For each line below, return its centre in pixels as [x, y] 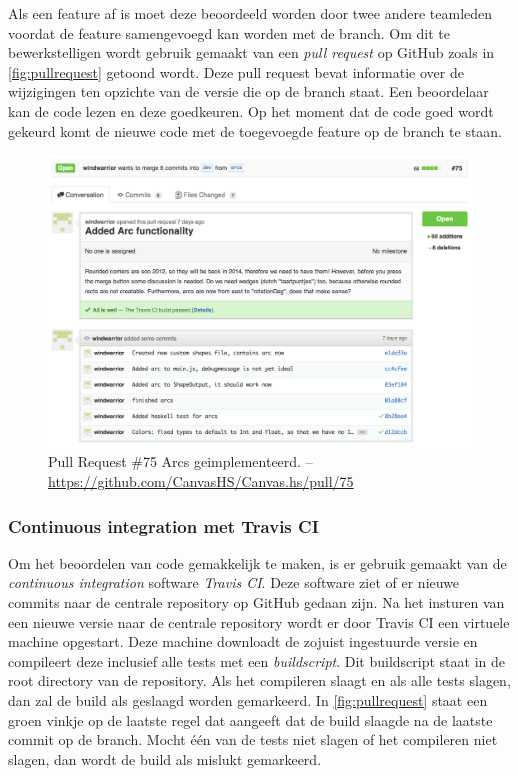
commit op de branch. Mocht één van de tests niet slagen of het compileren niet [253, 739]
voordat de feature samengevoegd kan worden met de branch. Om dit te [229, 32]
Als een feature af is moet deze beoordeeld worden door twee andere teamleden [250, 13]
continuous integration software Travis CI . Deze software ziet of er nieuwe [234, 582]
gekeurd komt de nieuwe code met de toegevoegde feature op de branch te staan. [255, 130]
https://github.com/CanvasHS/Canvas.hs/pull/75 [201, 481]
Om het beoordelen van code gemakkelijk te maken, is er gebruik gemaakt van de [257, 562]
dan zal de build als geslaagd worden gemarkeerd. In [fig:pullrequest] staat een [248, 700]
